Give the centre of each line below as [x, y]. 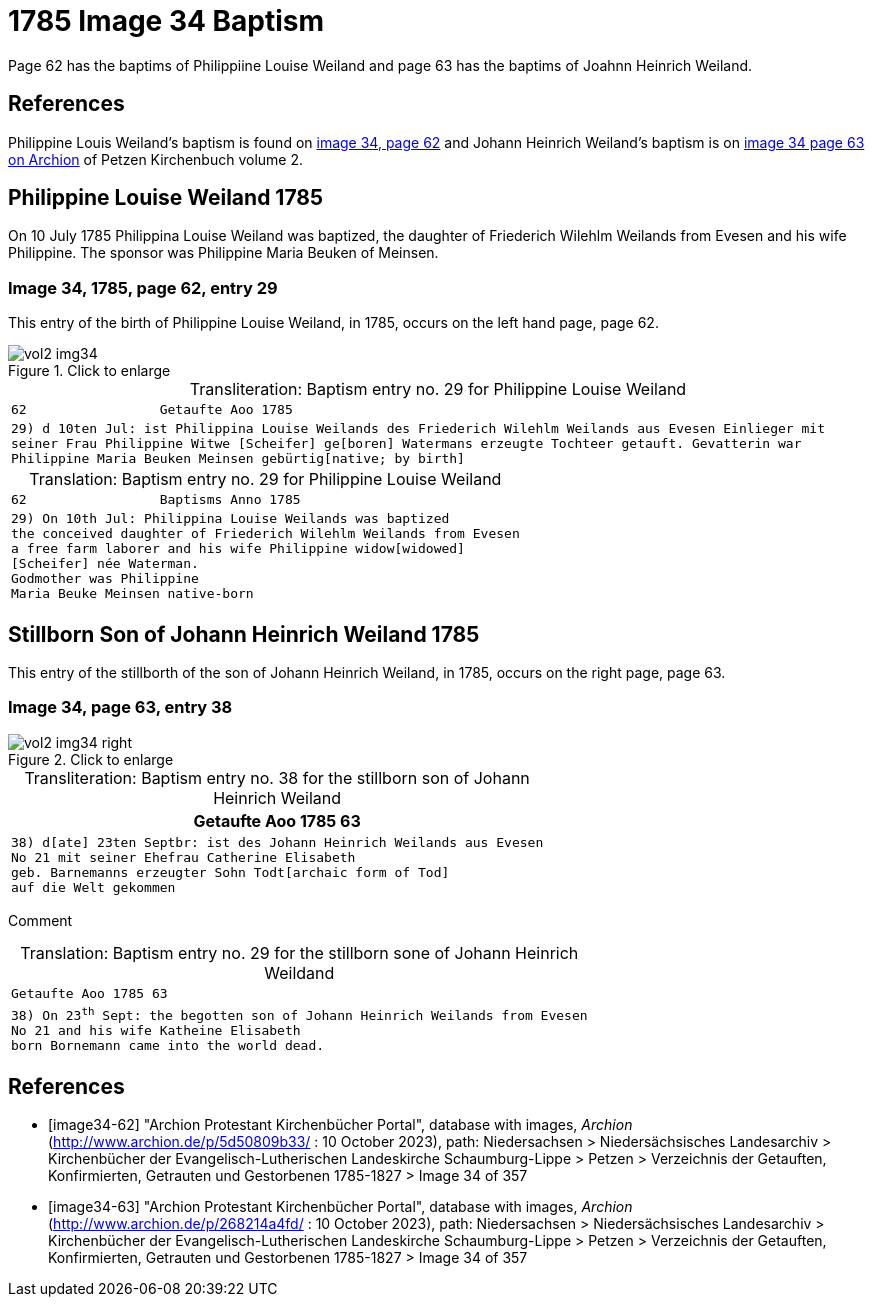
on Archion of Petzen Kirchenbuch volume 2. [156, 159]
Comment [40, 920]
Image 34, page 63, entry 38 [120, 707]
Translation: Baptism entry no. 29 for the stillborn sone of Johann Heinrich [299, 952]
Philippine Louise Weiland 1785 [166, 198]
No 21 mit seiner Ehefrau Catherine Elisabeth [183, 857]
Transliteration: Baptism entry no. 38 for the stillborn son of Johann [277, 777]
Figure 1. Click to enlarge [89, 371]
